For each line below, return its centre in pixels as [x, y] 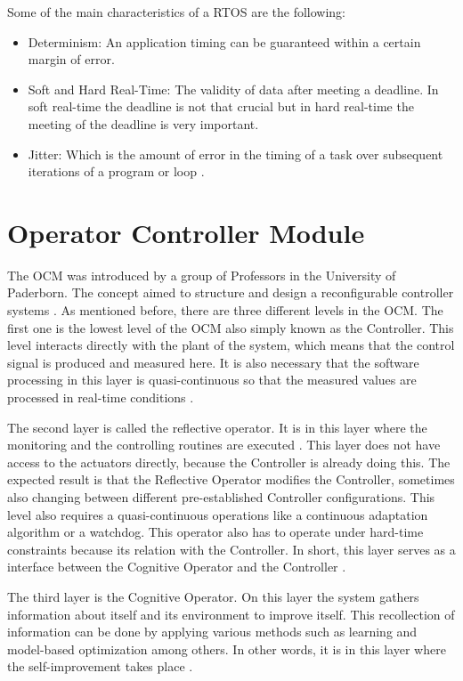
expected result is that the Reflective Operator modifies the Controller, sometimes [231, 479]
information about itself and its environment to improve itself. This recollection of [231, 614]
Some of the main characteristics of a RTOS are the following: [177, 12]
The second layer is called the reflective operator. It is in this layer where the [217, 427]
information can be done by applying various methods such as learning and [212, 632]
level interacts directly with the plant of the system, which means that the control [231, 345]
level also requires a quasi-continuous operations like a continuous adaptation [218, 514]
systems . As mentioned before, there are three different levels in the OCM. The [225, 310]
